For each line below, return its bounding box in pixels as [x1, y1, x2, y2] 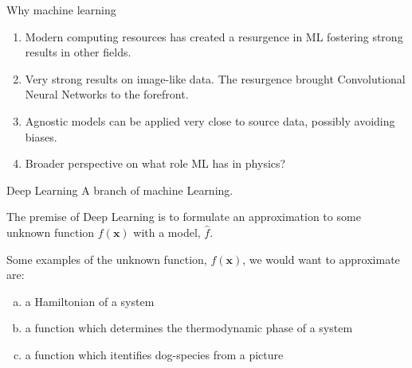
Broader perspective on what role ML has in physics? [25, 155, 286, 172]
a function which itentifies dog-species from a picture [25, 346, 284, 362]
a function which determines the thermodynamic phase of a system [25, 320, 353, 336]
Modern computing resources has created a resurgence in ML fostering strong [25, 28, 403, 45]
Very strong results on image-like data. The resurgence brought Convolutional [25, 70, 406, 87]
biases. [25, 128, 57, 145]
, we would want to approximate [242, 250, 400, 267]
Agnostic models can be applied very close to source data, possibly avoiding [25, 112, 395, 129]
